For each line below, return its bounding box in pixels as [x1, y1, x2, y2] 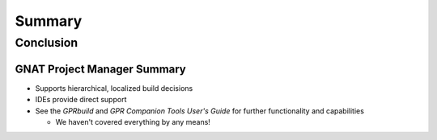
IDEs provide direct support [35, 95, 127, 105]
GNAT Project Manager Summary [15, 62, 186, 76]
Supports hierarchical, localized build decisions [35, 83, 193, 93]
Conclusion [15, 35, 78, 50]
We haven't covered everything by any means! [55, 117, 210, 126]
